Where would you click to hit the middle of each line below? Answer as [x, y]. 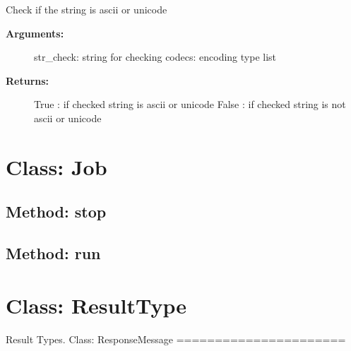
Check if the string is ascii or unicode [87, 9]
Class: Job [56, 166]
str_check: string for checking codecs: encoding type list [155, 57]
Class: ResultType [96, 305]
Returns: [28, 80]
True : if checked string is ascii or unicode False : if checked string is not [190, 104]
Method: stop [56, 212]
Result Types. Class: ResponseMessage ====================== [176, 339]
